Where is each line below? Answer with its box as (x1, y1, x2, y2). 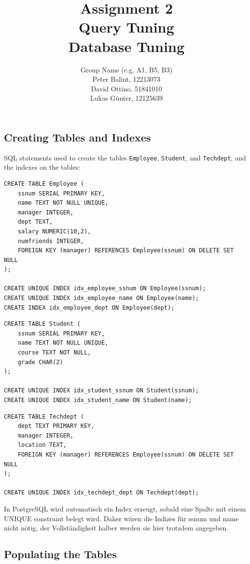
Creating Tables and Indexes (4, 129, 151, 144)
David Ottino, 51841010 (90, 83, 162, 93)
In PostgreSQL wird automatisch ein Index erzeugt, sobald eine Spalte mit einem (4, 503, 246, 513)
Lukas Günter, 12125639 (90, 93, 163, 103)
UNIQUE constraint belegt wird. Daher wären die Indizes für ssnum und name (4, 513, 239, 523)
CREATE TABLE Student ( (4, 320, 81, 328)
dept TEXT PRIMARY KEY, (18, 423, 95, 430)
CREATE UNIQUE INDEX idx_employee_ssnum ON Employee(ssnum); (4, 285, 206, 292)
